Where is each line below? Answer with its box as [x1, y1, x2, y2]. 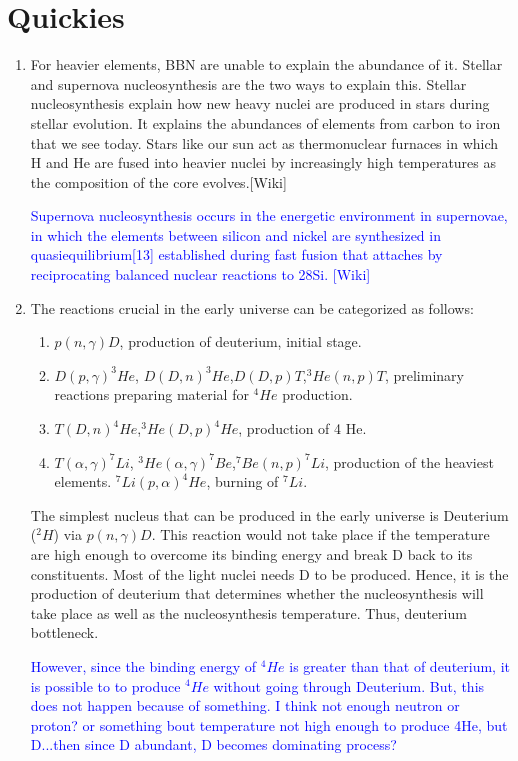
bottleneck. [30, 622, 99, 643]
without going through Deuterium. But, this [213, 675, 485, 696]
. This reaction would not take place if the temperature [151, 524, 490, 545]
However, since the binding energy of [30, 655, 257, 676]
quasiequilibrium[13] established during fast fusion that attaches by [30, 244, 443, 265]
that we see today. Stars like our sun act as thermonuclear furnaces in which [30, 132, 499, 153]
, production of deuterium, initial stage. [119, 331, 362, 352]
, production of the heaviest [325, 451, 494, 472]
